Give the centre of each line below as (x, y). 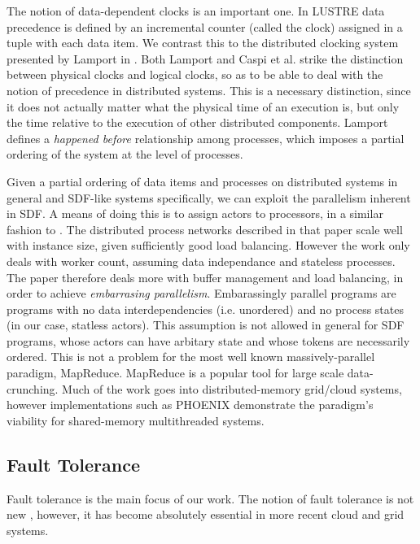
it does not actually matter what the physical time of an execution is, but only (203, 106)
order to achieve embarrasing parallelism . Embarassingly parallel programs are (201, 293)
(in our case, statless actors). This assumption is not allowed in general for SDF (206, 325)
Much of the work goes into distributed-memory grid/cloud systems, (232, 388)
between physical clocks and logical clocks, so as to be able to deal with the (195, 74)
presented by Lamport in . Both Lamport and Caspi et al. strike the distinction (205, 58)
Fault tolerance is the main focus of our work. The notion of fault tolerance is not (210, 498)
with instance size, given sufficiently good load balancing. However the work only (208, 245)
